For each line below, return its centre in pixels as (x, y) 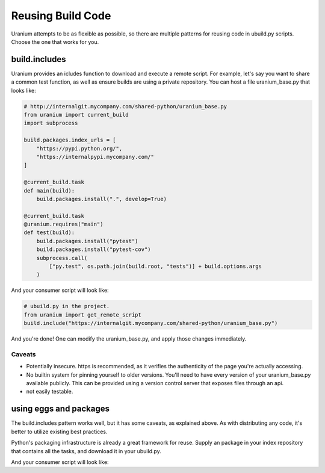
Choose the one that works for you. (55, 42)
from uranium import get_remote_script (82, 315)
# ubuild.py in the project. (67, 306)
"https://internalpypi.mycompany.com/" (95, 157)
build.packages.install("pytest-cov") (94, 249)
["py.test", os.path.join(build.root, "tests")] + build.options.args (155, 267)
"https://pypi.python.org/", (79, 148)
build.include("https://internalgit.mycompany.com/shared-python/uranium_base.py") (151, 323)
